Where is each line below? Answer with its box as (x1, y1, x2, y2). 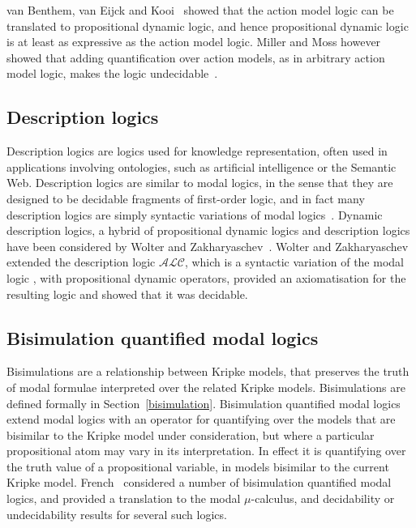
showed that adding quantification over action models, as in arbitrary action (6, 49, 385, 66)
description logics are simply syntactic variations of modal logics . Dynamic (6, 206, 383, 223)
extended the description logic (6, 253, 156, 270)
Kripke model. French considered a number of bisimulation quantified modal (6, 474, 392, 491)
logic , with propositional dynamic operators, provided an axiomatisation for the (6, 269, 406, 286)
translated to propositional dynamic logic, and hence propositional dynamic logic (6, 17, 409, 34)
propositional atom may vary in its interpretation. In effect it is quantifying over (6, 442, 406, 459)
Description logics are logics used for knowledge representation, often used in (6, 143, 388, 160)
